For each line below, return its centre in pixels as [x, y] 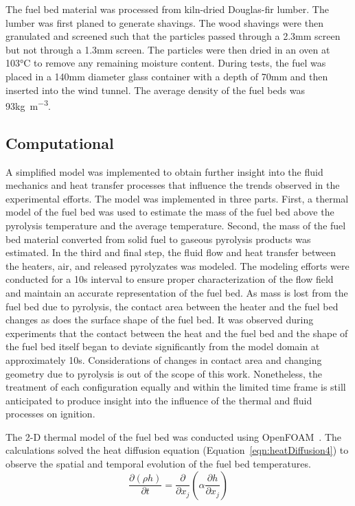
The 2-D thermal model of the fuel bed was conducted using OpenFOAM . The [174, 436]
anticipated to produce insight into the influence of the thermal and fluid [159, 400]
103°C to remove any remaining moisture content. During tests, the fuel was [166, 63]
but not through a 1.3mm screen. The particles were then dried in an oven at [168, 49]
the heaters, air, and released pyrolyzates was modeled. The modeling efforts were [177, 265]
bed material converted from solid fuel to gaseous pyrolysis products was [158, 239]
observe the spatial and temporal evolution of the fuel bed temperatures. [158, 464]
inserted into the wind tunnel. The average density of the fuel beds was [155, 90]
